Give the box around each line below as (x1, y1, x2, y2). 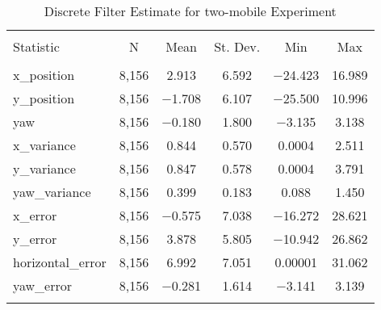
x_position (13, 65, 75, 84)
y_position (13, 89, 75, 107)
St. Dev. (214, 37, 261, 56)
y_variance (13, 159, 76, 178)
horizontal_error (13, 253, 107, 271)
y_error (13, 229, 57, 248)
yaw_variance (13, 182, 91, 201)
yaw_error (13, 276, 73, 295)
